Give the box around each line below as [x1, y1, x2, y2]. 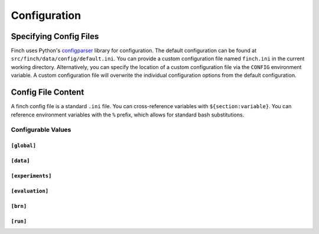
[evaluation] [11, 188, 49, 194]
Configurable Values [11, 126, 71, 134]
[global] [11, 142, 37, 149]
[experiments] [11, 173, 52, 180]
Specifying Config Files [11, 31, 99, 41]
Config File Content [11, 87, 84, 97]
